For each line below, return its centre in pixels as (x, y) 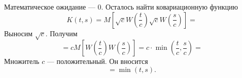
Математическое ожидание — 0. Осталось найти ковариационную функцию (121, 7)
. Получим (61, 33)
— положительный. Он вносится (97, 61)
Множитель (22, 61)
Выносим (19, 33)
